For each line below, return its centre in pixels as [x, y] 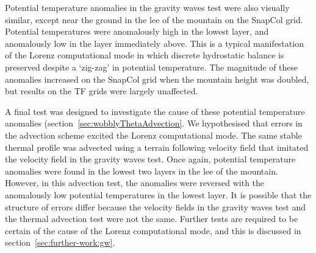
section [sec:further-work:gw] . [60, 242]
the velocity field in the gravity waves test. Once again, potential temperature [150, 159]
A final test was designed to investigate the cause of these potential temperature [155, 111]
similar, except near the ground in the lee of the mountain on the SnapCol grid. [154, 19]
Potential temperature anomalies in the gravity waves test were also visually [147, 7]
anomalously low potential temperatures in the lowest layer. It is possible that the [158, 194]
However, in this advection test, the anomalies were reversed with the [135, 183]
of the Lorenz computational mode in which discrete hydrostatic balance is [145, 55]
